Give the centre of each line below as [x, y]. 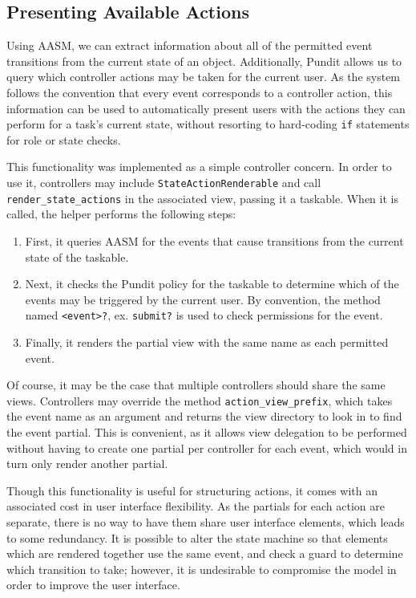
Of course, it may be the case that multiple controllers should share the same [196, 385]
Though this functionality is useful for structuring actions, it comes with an [192, 490]
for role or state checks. [64, 139]
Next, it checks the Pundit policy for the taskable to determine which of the [212, 284]
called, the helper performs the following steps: [121, 214]
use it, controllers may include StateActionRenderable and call [164, 183]
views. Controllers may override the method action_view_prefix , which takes [200, 400]
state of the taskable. [77, 256]
